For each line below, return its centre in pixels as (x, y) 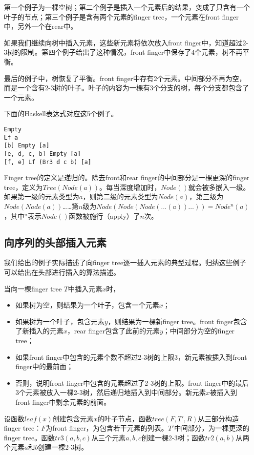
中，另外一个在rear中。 (41, 26)
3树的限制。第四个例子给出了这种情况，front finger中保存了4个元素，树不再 (123, 52)
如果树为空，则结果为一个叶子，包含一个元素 (87, 305)
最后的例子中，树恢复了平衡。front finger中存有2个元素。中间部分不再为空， (125, 78)
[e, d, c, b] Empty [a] (42, 154)
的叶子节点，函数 (125, 418)
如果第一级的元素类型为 (42, 196)
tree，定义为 (23, 187)
